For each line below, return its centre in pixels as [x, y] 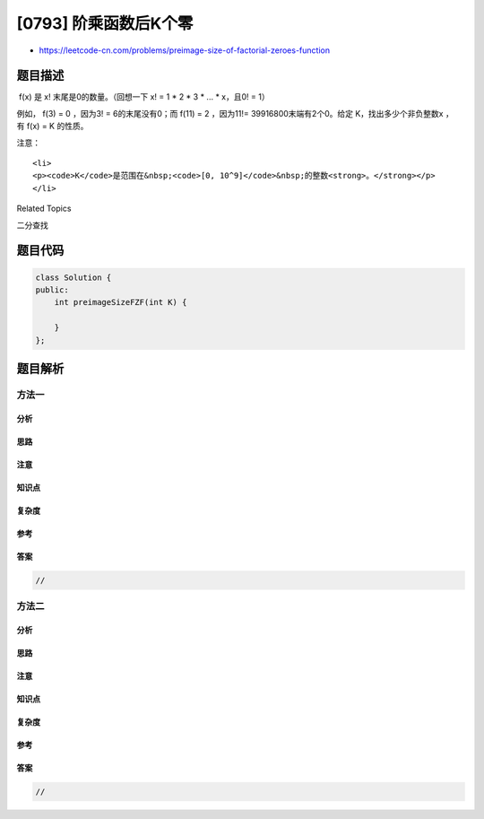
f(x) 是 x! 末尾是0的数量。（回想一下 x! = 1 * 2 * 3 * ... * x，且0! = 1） [144, 97]
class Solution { [73, 277]
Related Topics [44, 209]
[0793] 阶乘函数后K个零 [105, 23]
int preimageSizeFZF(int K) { [121, 302]
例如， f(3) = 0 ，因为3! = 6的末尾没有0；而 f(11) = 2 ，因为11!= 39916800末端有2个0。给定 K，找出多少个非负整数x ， [235, 113]
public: [52, 290]
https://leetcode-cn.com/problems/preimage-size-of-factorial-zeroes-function [185, 50]
